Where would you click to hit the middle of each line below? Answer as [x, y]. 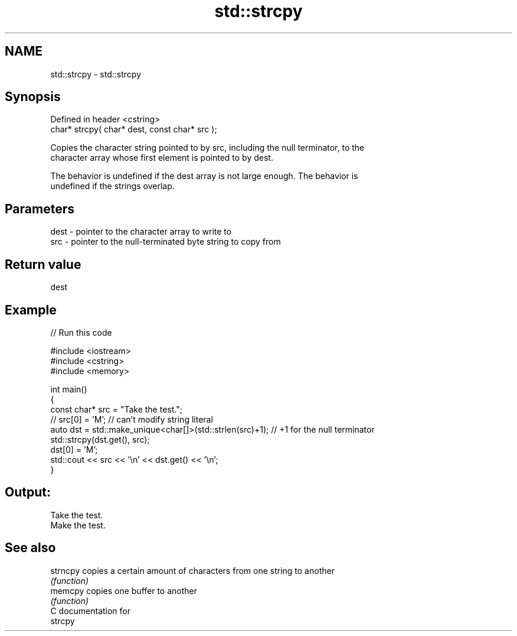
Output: [28, 492]
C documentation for [91, 611]
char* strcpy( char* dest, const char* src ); [134, 129]
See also [30, 548]
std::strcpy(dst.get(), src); [100, 439]
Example [31, 310]
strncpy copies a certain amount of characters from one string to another [192, 570]
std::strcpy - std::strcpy [96, 74]
